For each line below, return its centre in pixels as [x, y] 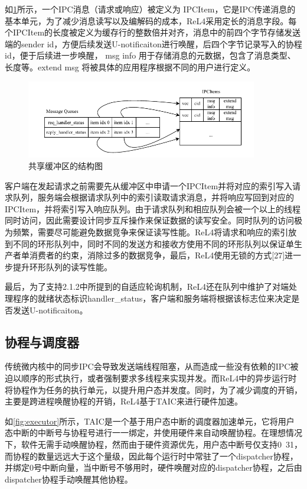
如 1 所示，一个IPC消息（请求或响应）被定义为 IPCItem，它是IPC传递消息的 [150, 9]
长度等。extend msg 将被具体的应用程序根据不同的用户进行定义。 [130, 67]
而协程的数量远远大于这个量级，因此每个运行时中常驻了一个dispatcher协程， [151, 456]
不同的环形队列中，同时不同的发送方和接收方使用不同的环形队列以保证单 [153, 243]
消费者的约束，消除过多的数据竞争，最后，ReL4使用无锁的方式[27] [157, 255]
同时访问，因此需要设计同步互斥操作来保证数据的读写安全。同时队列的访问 [149, 220]
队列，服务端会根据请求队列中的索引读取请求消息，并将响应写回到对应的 [153, 197]
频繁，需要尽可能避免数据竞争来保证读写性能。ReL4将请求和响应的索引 [151, 231]
